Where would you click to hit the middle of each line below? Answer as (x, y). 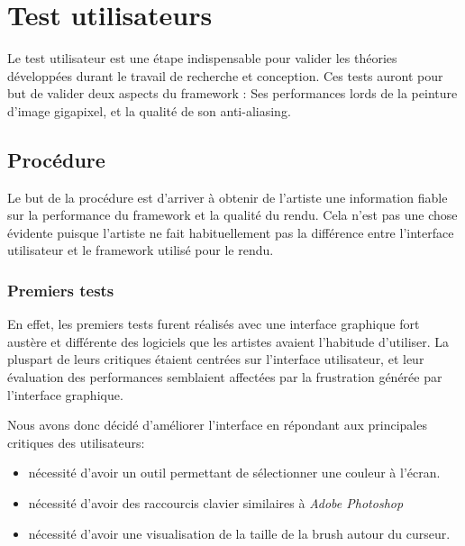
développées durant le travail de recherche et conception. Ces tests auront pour (225, 75)
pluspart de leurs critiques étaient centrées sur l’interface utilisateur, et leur (216, 359)
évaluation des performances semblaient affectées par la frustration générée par (225, 377)
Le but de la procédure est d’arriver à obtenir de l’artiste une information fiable (228, 197)
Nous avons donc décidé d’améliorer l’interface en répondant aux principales (217, 425)
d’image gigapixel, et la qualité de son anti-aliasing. (149, 110)
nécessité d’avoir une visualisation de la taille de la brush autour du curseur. (239, 533)
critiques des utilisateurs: (76, 442)
